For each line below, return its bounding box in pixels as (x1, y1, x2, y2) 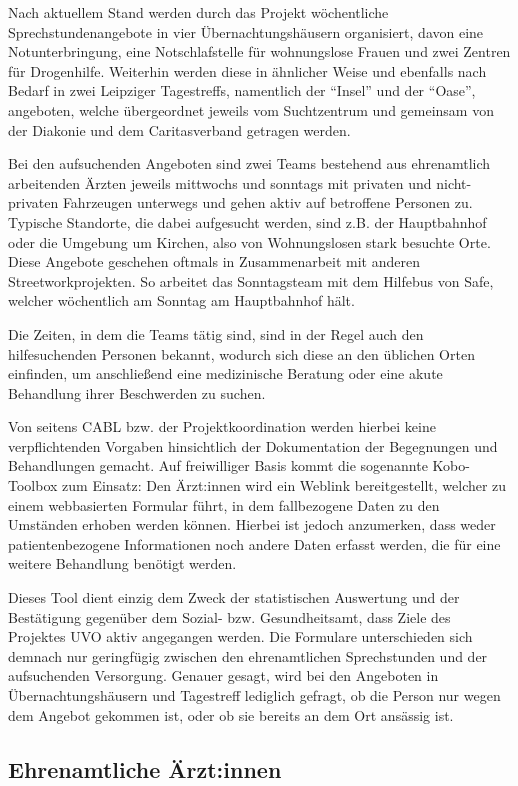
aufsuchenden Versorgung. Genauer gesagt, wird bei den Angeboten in (8, 665, 439, 686)
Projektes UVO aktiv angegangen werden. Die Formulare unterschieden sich (8, 626, 473, 647)
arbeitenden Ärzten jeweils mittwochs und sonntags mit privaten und (8, 172, 432, 193)
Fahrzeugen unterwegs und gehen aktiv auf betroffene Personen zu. (62, 192, 473, 213)
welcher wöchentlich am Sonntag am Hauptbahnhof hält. (8, 290, 355, 311)
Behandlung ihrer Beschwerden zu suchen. (8, 382, 266, 403)
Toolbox (8, 475, 58, 496)
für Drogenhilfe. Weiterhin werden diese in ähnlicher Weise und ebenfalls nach (8, 60, 487, 81)
